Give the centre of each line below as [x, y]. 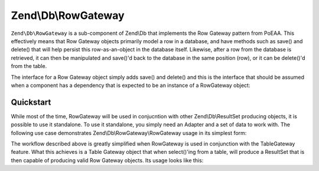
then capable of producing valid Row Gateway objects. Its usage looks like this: [107, 160]
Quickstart [31, 102]
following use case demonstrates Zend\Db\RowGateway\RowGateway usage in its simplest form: [129, 133]
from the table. [29, 66]
